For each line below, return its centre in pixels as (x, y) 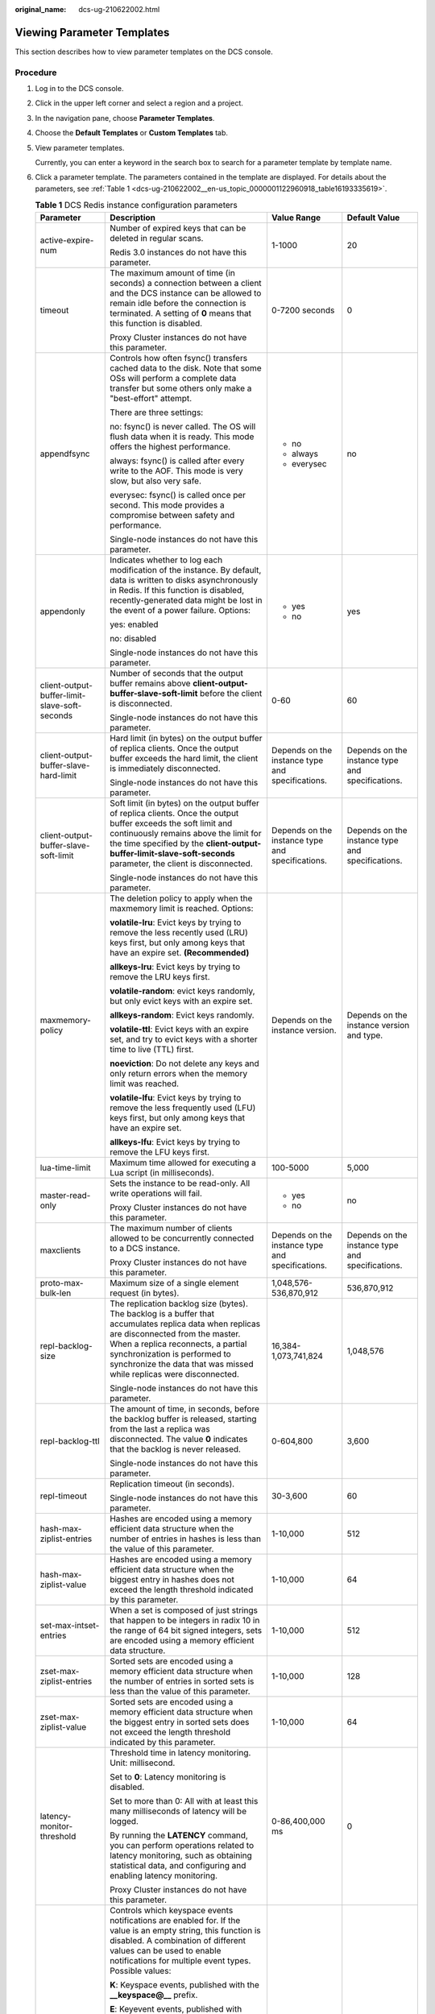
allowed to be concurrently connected (182, 1238)
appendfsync (65, 454)
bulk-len (56, 1293)
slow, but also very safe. (155, 481)
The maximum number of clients (171, 1228)
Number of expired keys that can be (178, 228)
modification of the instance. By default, (186, 570)
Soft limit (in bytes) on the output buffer (184, 803)
